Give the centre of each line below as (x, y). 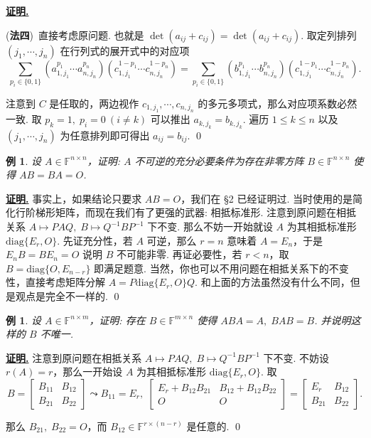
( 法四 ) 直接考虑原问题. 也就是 (75, 34)
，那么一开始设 (88, 372)
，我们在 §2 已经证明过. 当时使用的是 (267, 198)
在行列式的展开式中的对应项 (125, 50)
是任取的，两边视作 (94, 103)
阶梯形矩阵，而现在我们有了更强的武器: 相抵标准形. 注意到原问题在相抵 (191, 212)
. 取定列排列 (329, 34)
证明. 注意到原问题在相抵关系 (74, 357)
